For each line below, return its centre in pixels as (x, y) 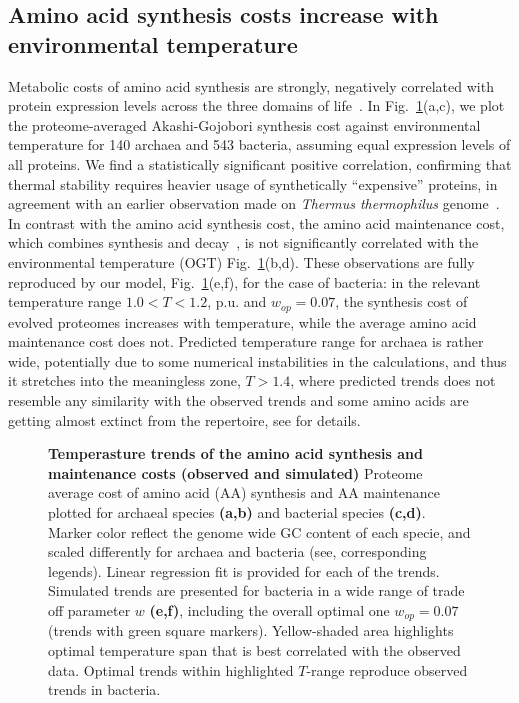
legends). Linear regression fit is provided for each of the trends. (244, 570)
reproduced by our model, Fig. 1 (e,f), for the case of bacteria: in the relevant (244, 281)
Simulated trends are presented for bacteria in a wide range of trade (256, 590)
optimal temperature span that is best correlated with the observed (254, 649)
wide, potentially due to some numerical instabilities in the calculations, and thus (257, 360)
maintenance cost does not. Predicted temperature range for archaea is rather (246, 341)
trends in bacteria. (104, 689)
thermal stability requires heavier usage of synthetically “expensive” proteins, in (253, 183)
